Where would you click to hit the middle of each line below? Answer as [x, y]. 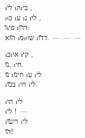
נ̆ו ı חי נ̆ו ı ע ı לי [24, 74]
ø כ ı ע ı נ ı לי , [23, 17]
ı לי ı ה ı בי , [19, 7]
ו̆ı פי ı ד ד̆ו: [17, 27]
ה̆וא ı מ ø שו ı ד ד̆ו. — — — [43, 37]
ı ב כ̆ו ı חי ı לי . [22, 84]
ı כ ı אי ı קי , [19, 54]
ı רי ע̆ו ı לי [16, 120]
